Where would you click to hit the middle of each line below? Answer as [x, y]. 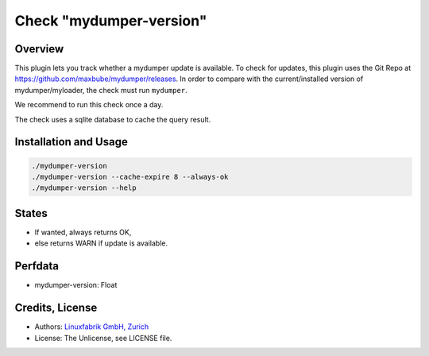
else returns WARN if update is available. [101, 243]
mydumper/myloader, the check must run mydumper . [101, 90]
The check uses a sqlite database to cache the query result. [113, 119]
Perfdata [37, 266]
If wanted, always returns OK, [83, 232]
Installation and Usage [71, 142]
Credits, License [56, 308]
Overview [39, 49]
